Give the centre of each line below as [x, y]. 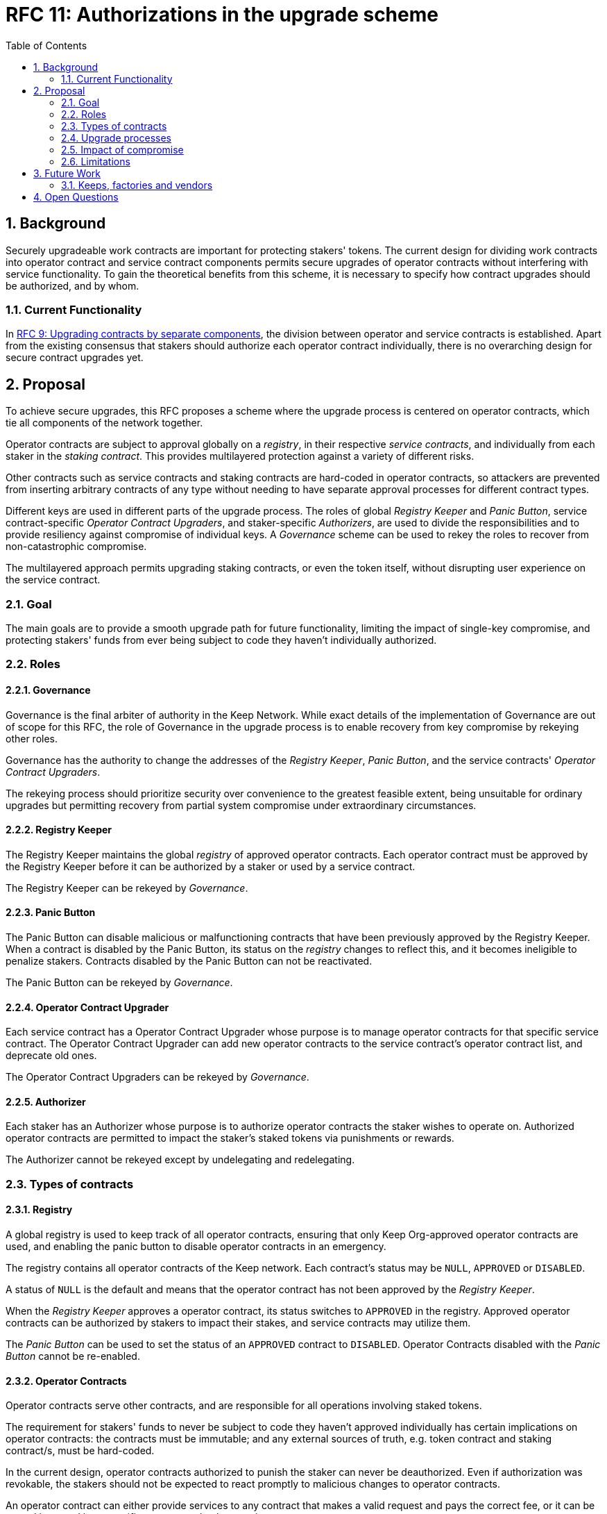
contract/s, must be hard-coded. [80, 1451]
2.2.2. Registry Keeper [59, 830]
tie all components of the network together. [104, 423]
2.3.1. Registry [39, 1210]
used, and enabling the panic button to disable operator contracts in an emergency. [196, 1246]
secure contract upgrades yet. [75, 358]
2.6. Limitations [96, 161]
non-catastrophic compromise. [76, 547]
